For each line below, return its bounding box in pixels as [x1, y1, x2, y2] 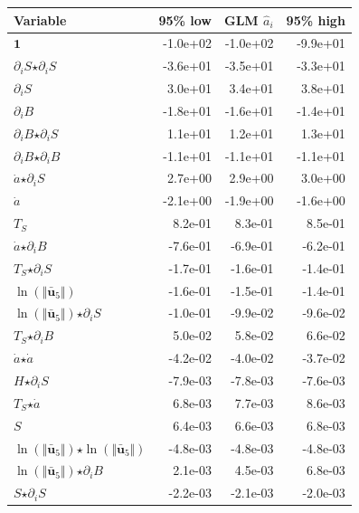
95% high [286, 10, 345, 29]
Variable [14, 10, 67, 29]
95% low [158, 10, 212, 29]
